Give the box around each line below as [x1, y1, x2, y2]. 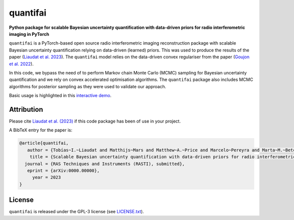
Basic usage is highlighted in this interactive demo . [9, 93, 112, 98]
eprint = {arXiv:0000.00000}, [27, 168, 100, 173]
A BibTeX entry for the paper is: [9, 127, 73, 133]
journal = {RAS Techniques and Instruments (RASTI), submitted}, [24, 161, 185, 167]
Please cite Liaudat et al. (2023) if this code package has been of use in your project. [9, 118, 181, 124]
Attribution [9, 105, 44, 114]
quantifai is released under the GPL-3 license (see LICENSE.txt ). [9, 209, 144, 215]
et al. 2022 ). [9, 61, 34, 67]
